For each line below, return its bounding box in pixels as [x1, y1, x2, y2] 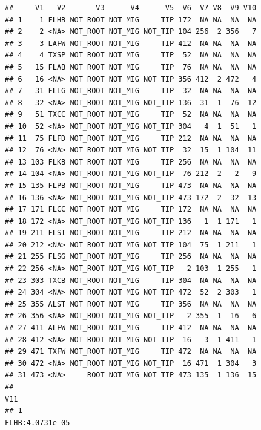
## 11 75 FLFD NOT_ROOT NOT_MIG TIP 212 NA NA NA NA [5, 134, 257, 143]
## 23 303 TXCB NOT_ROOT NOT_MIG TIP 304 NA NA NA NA [5, 276, 257, 285]
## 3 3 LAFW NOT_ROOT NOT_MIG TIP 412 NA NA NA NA [5, 39, 257, 48]
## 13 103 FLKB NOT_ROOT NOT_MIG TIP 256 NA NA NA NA [5, 157, 257, 166]
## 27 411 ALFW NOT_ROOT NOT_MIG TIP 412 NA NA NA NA [5, 324, 257, 333]
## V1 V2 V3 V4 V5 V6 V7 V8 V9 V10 [5, 4, 257, 12]
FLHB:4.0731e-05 [5, 418, 70, 427]
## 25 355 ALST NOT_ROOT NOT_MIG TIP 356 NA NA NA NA [5, 299, 257, 308]
